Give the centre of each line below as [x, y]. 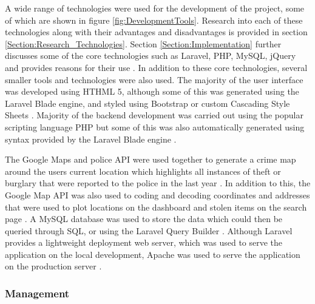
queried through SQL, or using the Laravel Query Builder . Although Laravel [149, 230]
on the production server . [53, 266]
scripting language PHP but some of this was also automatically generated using [155, 127]
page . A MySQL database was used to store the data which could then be [144, 219]
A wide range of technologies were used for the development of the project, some [155, 8]
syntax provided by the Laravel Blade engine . [91, 139]
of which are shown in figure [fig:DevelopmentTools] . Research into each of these [154, 20]
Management [37, 293]
